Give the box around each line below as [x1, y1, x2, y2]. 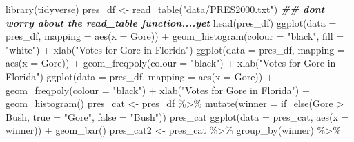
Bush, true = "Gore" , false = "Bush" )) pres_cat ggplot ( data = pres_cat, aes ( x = [6, 109, 349, 123]
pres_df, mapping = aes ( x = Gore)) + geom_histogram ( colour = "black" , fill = [6, 29, 344, 43]
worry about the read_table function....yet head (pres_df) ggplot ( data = [6, 15, 337, 29]
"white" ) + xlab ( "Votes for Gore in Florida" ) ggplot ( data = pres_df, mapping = [6, 42, 345, 56]
